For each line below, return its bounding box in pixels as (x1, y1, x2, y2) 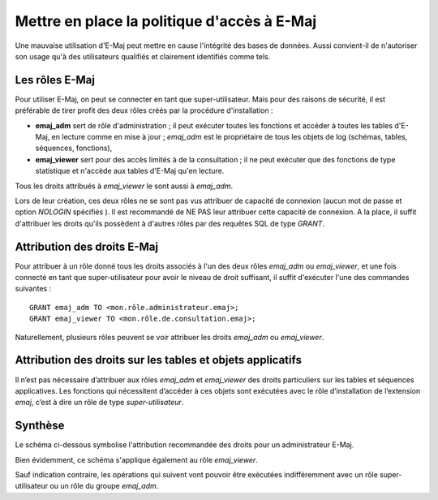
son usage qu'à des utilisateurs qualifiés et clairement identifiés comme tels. (15, 51, 271, 61)
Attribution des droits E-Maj (15, 239, 158, 253)
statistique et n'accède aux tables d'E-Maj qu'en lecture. (35, 166, 225, 176)
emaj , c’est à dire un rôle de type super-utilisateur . (15, 398, 184, 407)
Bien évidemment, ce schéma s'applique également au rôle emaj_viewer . (15, 455, 259, 464)
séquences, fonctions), (35, 143, 113, 153)
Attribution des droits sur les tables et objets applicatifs (15, 353, 302, 367)
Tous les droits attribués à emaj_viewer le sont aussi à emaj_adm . (15, 181, 234, 191)
